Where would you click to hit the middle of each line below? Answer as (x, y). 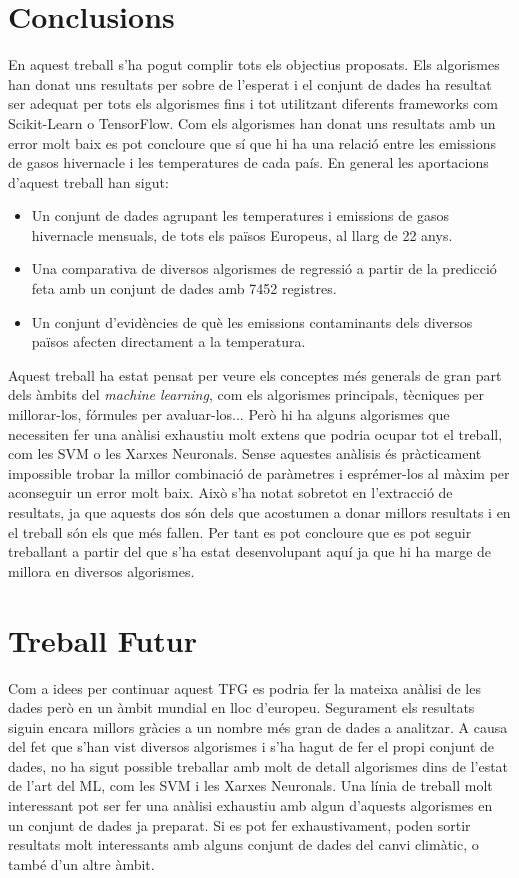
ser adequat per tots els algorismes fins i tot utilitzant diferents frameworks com (253, 103)
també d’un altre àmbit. (81, 863)
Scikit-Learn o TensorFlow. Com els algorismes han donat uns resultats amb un (252, 122)
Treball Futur (103, 639)
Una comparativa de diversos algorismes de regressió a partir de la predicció (264, 268)
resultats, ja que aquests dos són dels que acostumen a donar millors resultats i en (259, 512)
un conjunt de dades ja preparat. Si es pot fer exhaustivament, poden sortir (239, 824)
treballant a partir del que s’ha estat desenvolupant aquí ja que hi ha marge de (250, 551)
